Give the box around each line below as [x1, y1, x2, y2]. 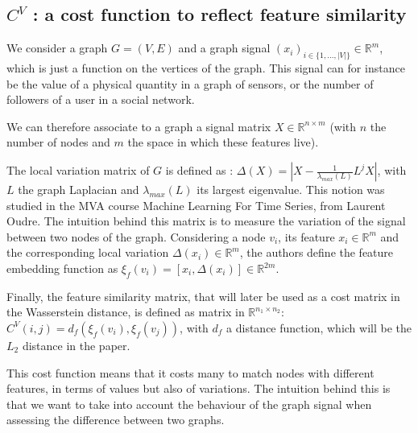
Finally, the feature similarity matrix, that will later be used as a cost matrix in [6, 287, 400, 304]
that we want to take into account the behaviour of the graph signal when [6, 395, 372, 412]
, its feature [278, 228, 335, 245]
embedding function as [6, 260, 118, 276]
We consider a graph [6, 39, 108, 56]
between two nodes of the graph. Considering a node [6, 228, 266, 245]
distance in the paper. [22, 336, 130, 353]
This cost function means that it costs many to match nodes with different [6, 364, 375, 381]
